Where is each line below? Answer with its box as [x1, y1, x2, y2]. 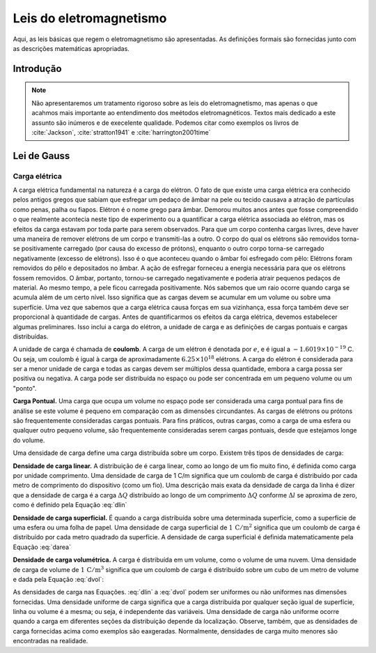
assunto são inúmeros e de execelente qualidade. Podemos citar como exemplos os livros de [31, 119, 299, 127]
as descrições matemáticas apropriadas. [13, 44, 130, 52]
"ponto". [13, 384, 37, 392]
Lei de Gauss [13, 150, 70, 162]
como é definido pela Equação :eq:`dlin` [13, 501, 127, 509]
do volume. [13, 436, 45, 444]
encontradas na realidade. [13, 637, 88, 645]
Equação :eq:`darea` [13, 543, 71, 551]
